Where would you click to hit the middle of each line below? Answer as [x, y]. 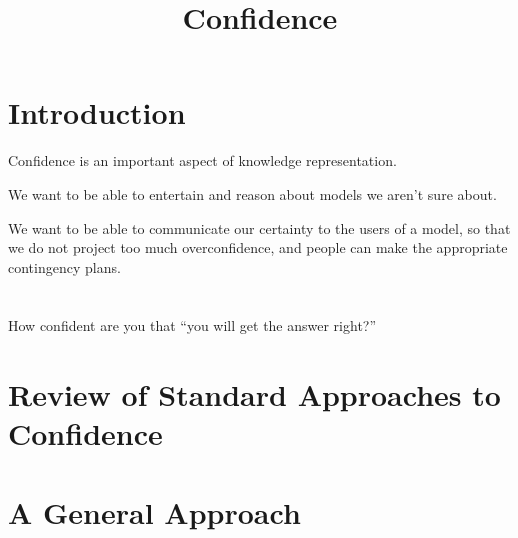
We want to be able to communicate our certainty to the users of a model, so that [259, 227]
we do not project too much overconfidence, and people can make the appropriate [258, 247]
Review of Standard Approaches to [254, 394]
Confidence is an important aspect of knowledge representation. [202, 160]
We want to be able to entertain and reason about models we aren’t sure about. [252, 193]
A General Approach [154, 511]
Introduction [97, 112]
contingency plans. [64, 266]
